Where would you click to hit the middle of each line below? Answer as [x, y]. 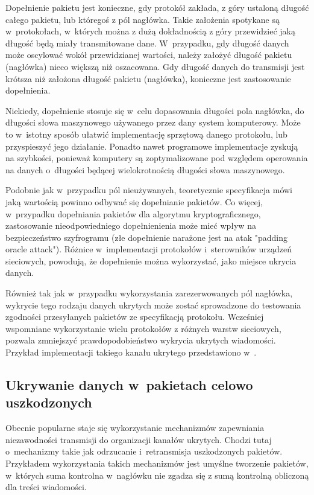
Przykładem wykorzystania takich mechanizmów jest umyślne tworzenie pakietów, [157, 463]
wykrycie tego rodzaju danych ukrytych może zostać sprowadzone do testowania [153, 305]
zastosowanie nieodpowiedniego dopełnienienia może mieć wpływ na [131, 225]
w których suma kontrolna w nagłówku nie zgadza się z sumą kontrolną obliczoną [157, 475]
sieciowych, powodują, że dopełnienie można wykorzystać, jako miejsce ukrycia [151, 260]
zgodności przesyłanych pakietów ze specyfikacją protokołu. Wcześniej [135, 317]
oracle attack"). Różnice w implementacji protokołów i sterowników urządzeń [149, 249]
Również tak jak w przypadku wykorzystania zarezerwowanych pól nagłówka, [149, 293]
